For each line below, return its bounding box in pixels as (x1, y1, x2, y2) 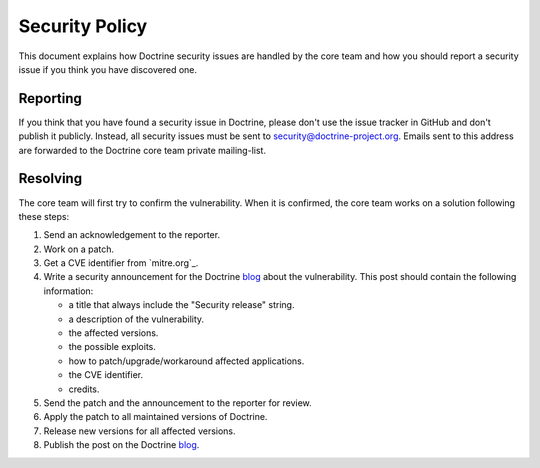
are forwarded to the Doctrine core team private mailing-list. (18, 144, 267, 156)
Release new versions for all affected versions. (43, 425, 236, 437)
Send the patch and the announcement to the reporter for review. (43, 397, 312, 409)
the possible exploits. (68, 341, 157, 353)
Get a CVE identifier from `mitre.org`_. (43, 257, 199, 269)
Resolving (18, 170, 83, 187)
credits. (68, 383, 100, 395)
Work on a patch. (43, 243, 115, 255)
